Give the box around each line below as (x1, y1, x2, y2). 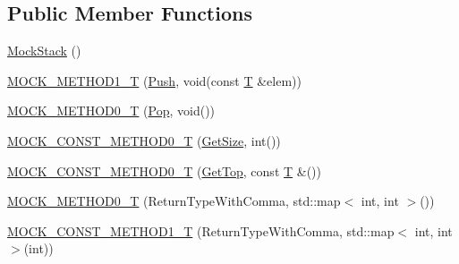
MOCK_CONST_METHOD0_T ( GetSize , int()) (7, 131, 281, 149)
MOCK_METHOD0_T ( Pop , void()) (7, 101, 216, 120)
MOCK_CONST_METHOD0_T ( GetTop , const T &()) (7, 161, 322, 180)
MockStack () (7, 41, 81, 60)
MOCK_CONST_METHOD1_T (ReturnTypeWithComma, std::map (7, 221, 395, 240)
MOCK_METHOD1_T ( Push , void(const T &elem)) (7, 71, 302, 89)
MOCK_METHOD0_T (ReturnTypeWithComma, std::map (7, 192, 341, 210)
